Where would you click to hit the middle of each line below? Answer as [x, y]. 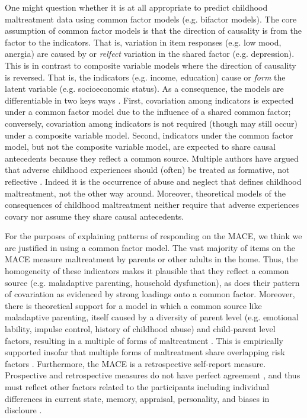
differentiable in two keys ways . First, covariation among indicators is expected [149, 100]
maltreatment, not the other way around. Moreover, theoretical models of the [145, 193]
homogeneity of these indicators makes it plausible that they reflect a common [147, 271]
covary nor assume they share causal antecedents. [95, 216]
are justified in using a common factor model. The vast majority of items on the [150, 247]
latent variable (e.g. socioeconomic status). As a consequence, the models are [144, 89]
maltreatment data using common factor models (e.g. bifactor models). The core [151, 19]
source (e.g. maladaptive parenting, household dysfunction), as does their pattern [152, 282]
